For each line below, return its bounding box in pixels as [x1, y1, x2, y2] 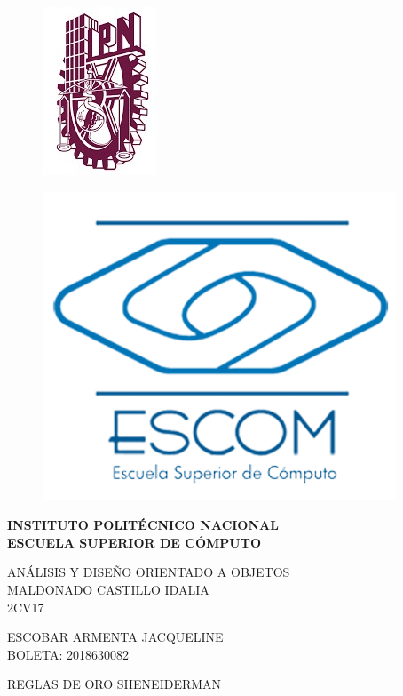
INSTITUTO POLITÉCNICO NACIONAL [7, 516, 279, 534]
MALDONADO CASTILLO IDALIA [7, 580, 209, 598]
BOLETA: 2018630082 [7, 644, 130, 663]
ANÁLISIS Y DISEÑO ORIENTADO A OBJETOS [7, 563, 290, 581]
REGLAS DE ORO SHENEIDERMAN [7, 675, 222, 693]
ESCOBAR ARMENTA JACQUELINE [7, 628, 224, 646]
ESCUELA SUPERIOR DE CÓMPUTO [7, 532, 262, 551]
